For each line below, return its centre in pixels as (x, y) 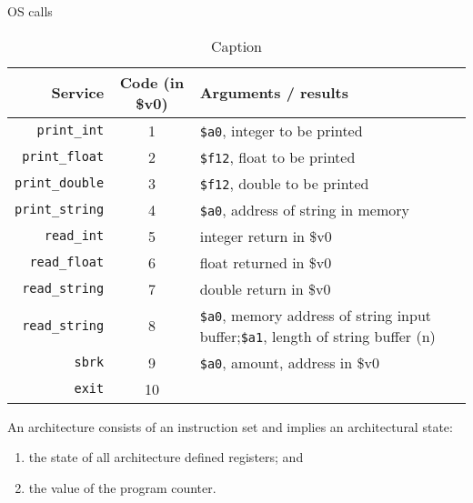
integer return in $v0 (266, 236)
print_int (70, 131)
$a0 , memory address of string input (316, 315)
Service (78, 93)
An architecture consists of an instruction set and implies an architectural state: (230, 426)
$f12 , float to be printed (277, 156)
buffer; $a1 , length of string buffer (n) (317, 336)
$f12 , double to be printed (284, 183)
